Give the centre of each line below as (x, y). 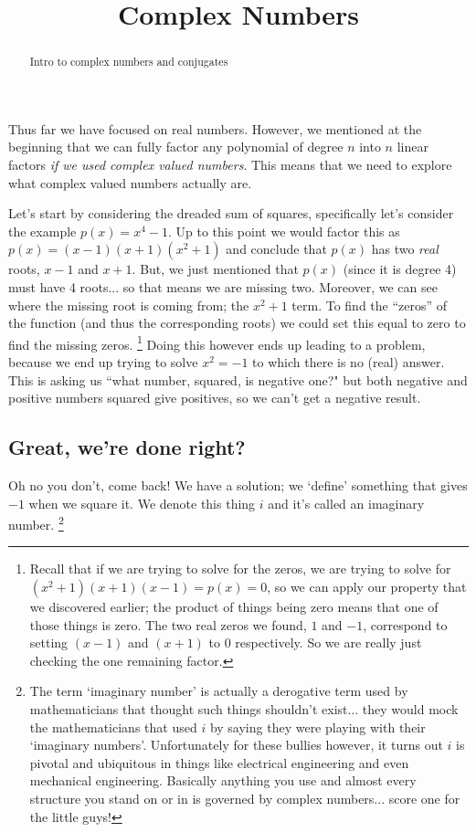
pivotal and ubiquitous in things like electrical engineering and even (219, 762)
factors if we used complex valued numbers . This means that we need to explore (230, 165)
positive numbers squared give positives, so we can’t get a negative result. (215, 398)
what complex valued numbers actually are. (130, 182)
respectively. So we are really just (328, 642)
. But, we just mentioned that (215, 269)
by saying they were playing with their (317, 727)
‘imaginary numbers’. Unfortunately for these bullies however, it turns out (236, 745)
